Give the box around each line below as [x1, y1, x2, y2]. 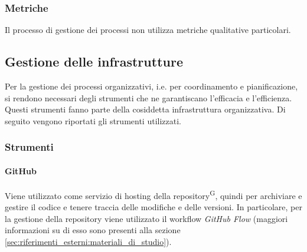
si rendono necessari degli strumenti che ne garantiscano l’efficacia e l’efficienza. [5, 91, 292, 104]
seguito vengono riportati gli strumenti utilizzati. [5, 114, 181, 127]
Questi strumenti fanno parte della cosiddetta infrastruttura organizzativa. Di [5, 103, 286, 115]
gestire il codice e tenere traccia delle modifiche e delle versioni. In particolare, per [5, 201, 302, 213]
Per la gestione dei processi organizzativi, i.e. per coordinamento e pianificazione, [5, 80, 298, 92]
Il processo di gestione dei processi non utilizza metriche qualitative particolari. [5, 24, 291, 36]
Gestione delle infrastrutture [5, 52, 183, 71]
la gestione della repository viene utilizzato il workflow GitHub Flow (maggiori [5, 212, 288, 224]
